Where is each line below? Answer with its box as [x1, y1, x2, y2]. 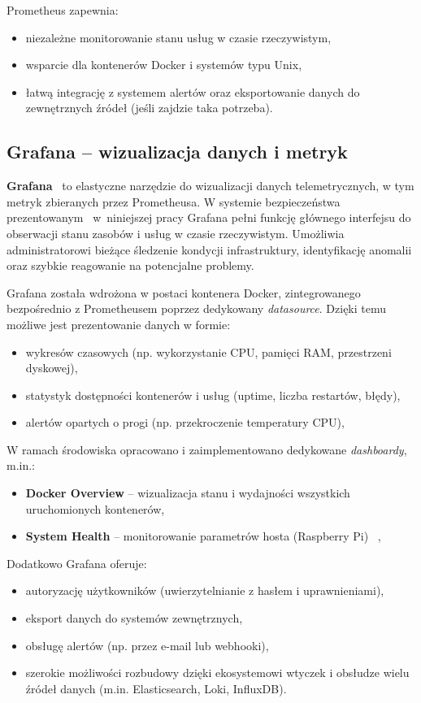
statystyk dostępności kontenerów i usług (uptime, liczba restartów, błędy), [25, 386, 401, 403]
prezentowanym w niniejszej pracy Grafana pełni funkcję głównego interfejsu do [7, 209, 411, 226]
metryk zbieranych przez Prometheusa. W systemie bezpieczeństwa [7, 193, 341, 210]
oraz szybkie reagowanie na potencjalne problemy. [7, 257, 254, 274]
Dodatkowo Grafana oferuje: [7, 554, 147, 571]
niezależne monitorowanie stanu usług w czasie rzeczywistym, [25, 28, 332, 46]
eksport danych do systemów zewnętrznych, [25, 610, 243, 627]
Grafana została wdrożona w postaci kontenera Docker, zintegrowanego [7, 284, 361, 301]
